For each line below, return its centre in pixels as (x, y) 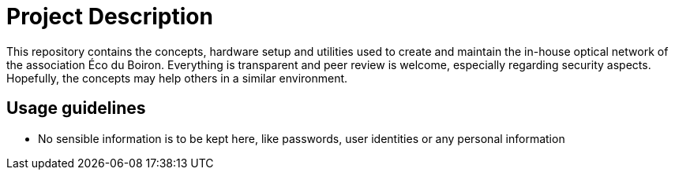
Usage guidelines (76, 108)
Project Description (110, 16)
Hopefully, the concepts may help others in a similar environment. (177, 78)
